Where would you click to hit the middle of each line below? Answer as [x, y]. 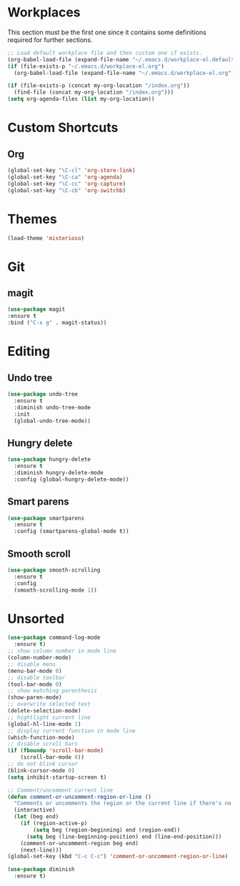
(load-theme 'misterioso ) [46, 238]
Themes [32, 219]
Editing [29, 352]
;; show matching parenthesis [52, 691]
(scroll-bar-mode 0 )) [52, 757]
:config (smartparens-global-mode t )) [72, 532]
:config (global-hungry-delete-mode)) [72, 479]
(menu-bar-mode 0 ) [35, 671]
